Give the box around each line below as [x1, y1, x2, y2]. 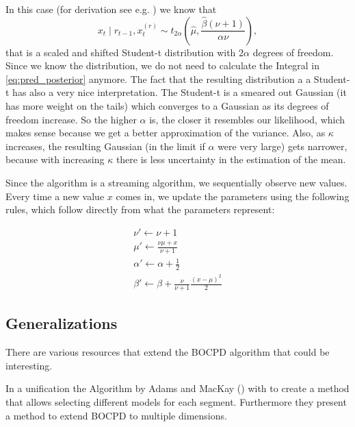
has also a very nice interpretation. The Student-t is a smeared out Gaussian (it [12, 85, 347, 99]
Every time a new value [5, 188, 105, 203]
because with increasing [5, 152, 105, 167]
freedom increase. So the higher [5, 112, 137, 126]
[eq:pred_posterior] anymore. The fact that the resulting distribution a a [5, 71, 311, 86]
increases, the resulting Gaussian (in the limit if [5, 138, 205, 153]
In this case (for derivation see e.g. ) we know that [5, 2, 217, 16]
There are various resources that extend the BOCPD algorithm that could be [5, 345, 330, 359]
